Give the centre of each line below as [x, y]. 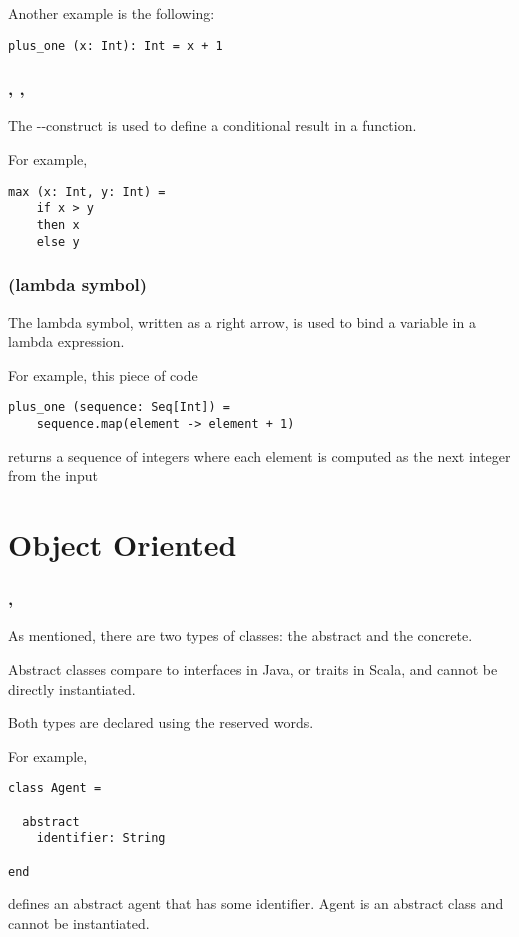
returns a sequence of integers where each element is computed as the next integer [259, 455]
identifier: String [101, 838]
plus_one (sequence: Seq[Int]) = [119, 407]
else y [58, 241]
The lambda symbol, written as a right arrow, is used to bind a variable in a [242, 321]
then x [58, 224]
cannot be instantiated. [79, 922]
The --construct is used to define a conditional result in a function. [212, 125]
